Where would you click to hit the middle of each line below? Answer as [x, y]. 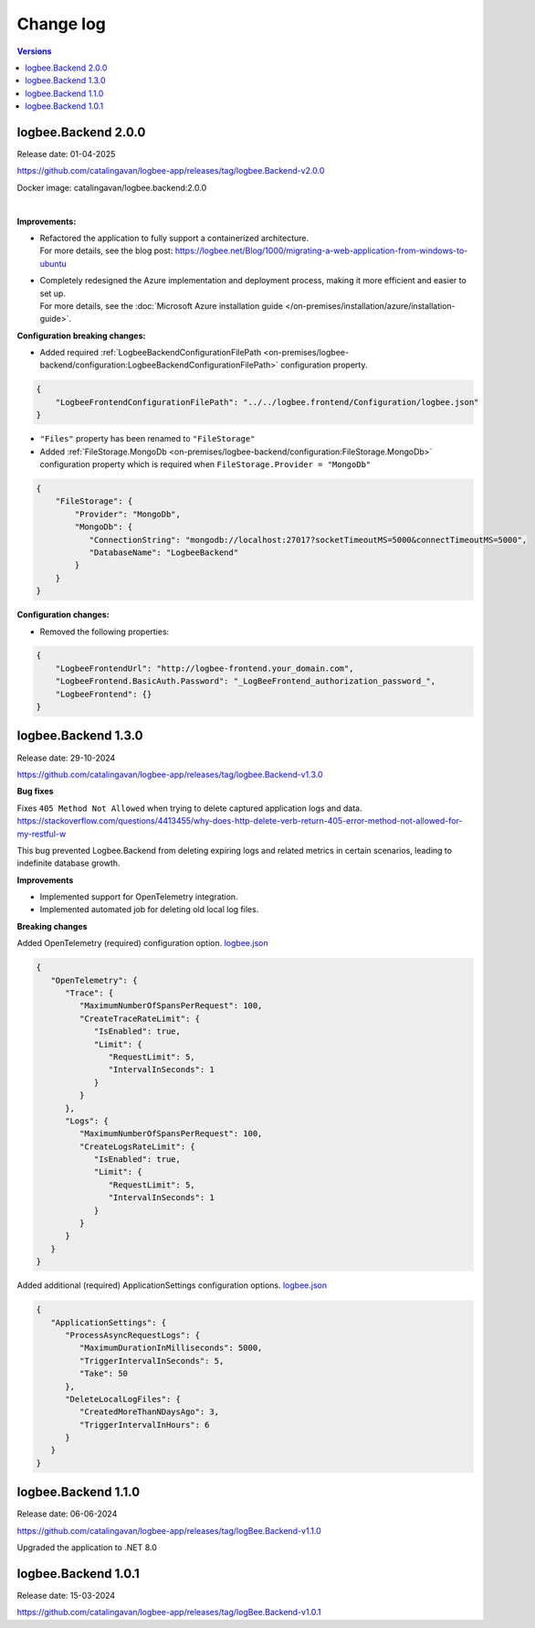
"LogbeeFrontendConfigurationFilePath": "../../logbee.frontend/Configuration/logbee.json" [267, 402]
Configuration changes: [63, 615]
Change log [62, 24]
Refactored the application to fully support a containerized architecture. [174, 238]
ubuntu [53, 263]
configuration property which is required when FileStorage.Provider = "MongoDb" [205, 464]
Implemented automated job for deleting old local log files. [149, 910]
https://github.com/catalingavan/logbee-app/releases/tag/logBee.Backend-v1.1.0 [169, 1530]
